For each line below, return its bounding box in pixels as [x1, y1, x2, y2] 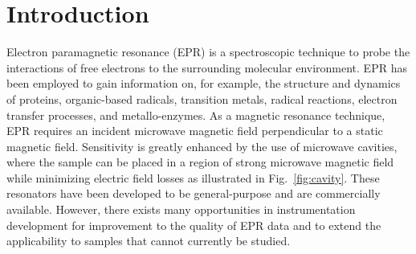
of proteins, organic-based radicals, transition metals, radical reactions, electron [6, 90, 398, 107]
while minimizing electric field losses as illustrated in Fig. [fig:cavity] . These [6, 169, 380, 186]
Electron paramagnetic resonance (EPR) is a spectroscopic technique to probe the [6, 43, 410, 60]
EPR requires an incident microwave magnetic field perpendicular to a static [6, 122, 383, 139]
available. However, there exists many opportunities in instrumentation [6, 201, 356, 218]
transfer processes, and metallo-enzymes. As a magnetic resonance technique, [6, 106, 385, 123]
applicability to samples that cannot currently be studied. [6, 232, 291, 249]
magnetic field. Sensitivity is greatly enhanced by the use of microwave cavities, [6, 137, 398, 154]
